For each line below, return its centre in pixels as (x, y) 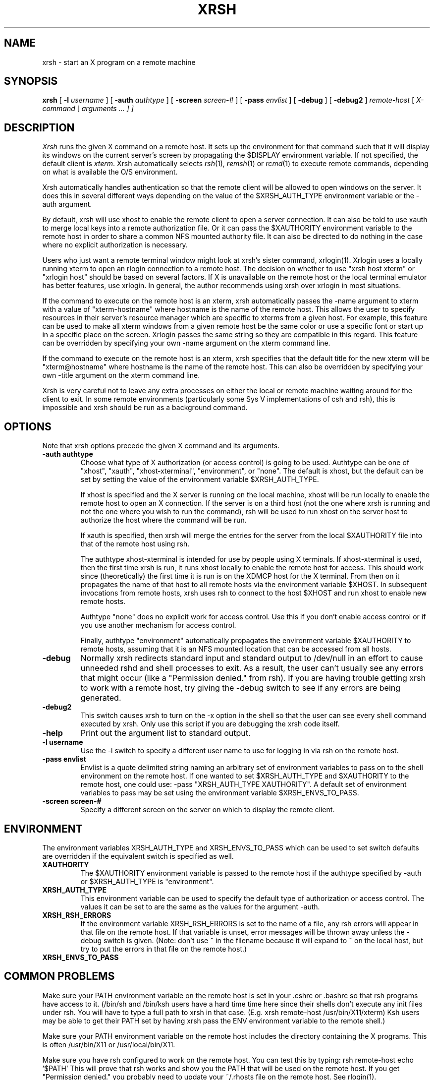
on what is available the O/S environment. (110, 172)
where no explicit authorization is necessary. (115, 245)
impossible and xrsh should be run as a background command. (145, 408)
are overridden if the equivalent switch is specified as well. (138, 856)
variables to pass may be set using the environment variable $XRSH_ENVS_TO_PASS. (220, 793)
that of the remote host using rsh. (135, 544)
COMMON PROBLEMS (59, 976)
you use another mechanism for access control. (158, 625)
